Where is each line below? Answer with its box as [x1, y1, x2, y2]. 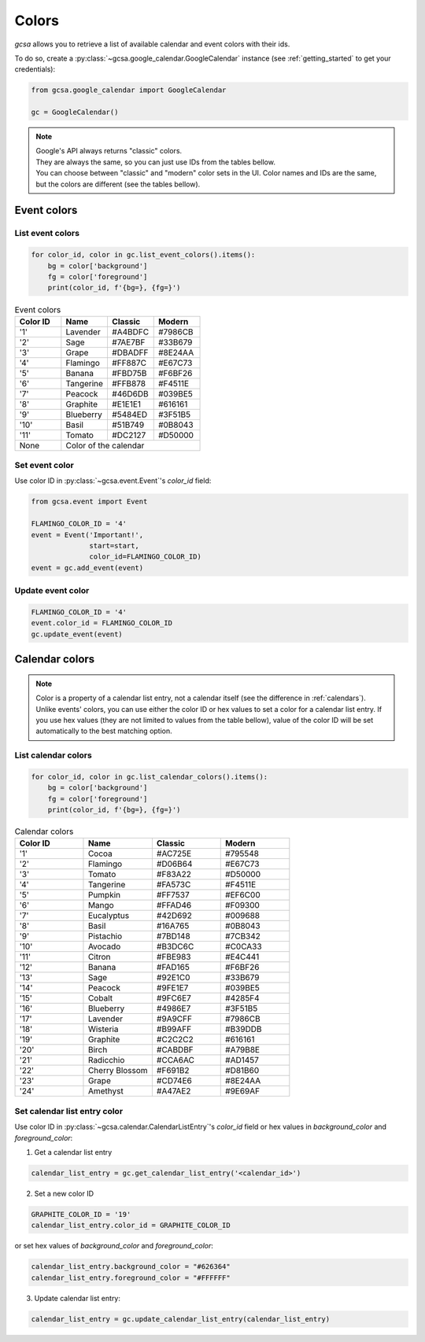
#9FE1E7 [156, 983, 189, 994]
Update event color [14, 585, 90, 596]
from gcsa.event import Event [31, 497, 148, 507]
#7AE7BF [111, 337, 146, 348]
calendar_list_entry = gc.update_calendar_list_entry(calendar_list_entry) [31, 1314, 331, 1323]
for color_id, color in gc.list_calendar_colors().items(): [31, 772, 268, 781]
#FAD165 [156, 962, 190, 973]
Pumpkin [87, 890, 121, 901]
